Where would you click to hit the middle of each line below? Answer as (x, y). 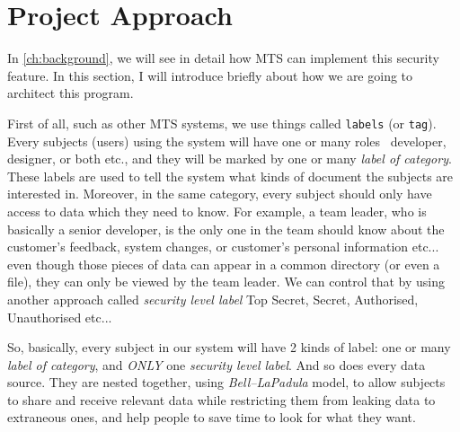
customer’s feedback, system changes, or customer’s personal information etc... (223, 247)
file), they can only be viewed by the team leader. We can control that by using (226, 282)
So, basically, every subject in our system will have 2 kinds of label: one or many (229, 347)
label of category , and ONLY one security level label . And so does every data (217, 364)
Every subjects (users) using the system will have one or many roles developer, (227, 141)
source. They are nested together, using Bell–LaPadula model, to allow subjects (226, 382)
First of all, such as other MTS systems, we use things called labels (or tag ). (222, 123)
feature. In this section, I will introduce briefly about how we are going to (210, 75)
